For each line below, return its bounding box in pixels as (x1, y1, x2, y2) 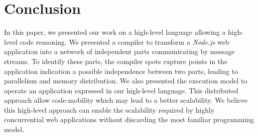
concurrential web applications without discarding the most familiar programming (4, 114, 254, 125)
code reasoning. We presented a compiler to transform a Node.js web (19, 36, 229, 47)
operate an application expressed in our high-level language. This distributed (4, 85, 239, 95)
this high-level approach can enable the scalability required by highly (4, 104, 215, 115)
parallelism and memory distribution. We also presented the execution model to (4, 75, 248, 86)
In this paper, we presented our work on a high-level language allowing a (4, 27, 226, 37)
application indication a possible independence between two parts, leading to (4, 66, 238, 76)
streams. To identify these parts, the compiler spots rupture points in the (4, 56, 228, 66)
